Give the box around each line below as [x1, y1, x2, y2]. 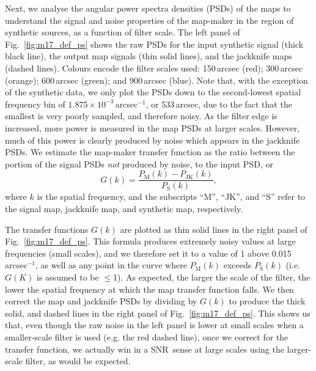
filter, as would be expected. [25, 354, 131, 367]
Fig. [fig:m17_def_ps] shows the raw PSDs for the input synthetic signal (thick [5, 37, 304, 50]
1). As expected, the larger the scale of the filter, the [113, 270, 310, 283]
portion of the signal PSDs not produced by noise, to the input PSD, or [5, 157, 273, 170]
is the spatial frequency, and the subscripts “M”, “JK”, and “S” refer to [37, 190, 306, 203]
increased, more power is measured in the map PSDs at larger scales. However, [5, 121, 300, 134]
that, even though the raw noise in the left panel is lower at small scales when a [5, 318, 304, 331]
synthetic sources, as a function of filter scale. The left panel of [5, 26, 240, 39]
